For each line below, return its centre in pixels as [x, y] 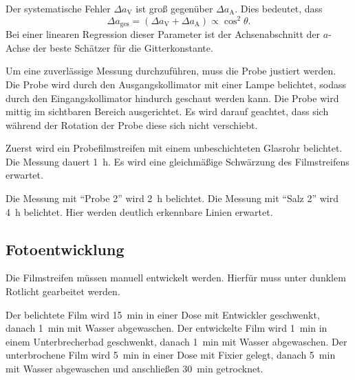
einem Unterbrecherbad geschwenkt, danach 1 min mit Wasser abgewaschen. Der [176, 341]
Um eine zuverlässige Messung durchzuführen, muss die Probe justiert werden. [171, 71]
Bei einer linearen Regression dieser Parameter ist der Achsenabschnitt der [163, 34]
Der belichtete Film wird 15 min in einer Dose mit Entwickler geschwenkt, [163, 314]
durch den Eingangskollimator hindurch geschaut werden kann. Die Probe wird [172, 98]
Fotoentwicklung [65, 249]
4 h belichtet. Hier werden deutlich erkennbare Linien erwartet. [139, 211]
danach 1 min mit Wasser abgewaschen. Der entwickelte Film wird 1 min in [166, 328]
